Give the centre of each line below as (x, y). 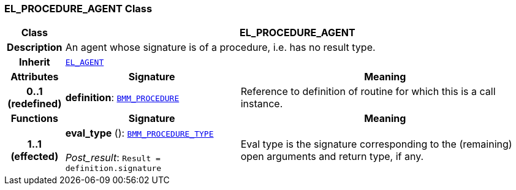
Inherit (34, 62)
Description (35, 47)
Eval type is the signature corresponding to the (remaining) (376, 144)
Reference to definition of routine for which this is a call (368, 92)
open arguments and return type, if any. (332, 156)
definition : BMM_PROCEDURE (122, 98)
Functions (34, 119)
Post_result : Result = (113, 158)
